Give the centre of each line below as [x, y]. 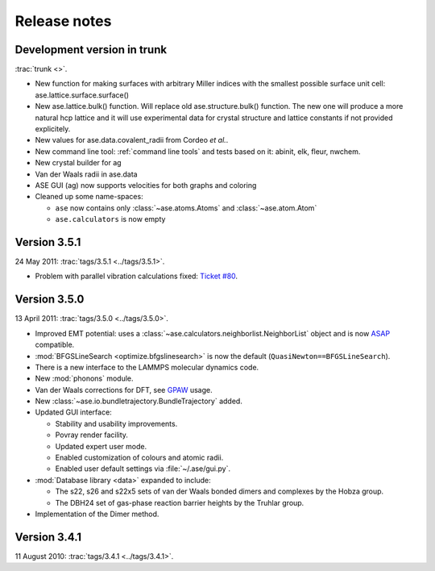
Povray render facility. [92, 435]
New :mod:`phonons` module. [84, 378]
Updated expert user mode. [101, 446]
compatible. [55, 345]
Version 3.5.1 [48, 242]
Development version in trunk [91, 50]
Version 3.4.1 [48, 537]
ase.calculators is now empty [110, 219]
